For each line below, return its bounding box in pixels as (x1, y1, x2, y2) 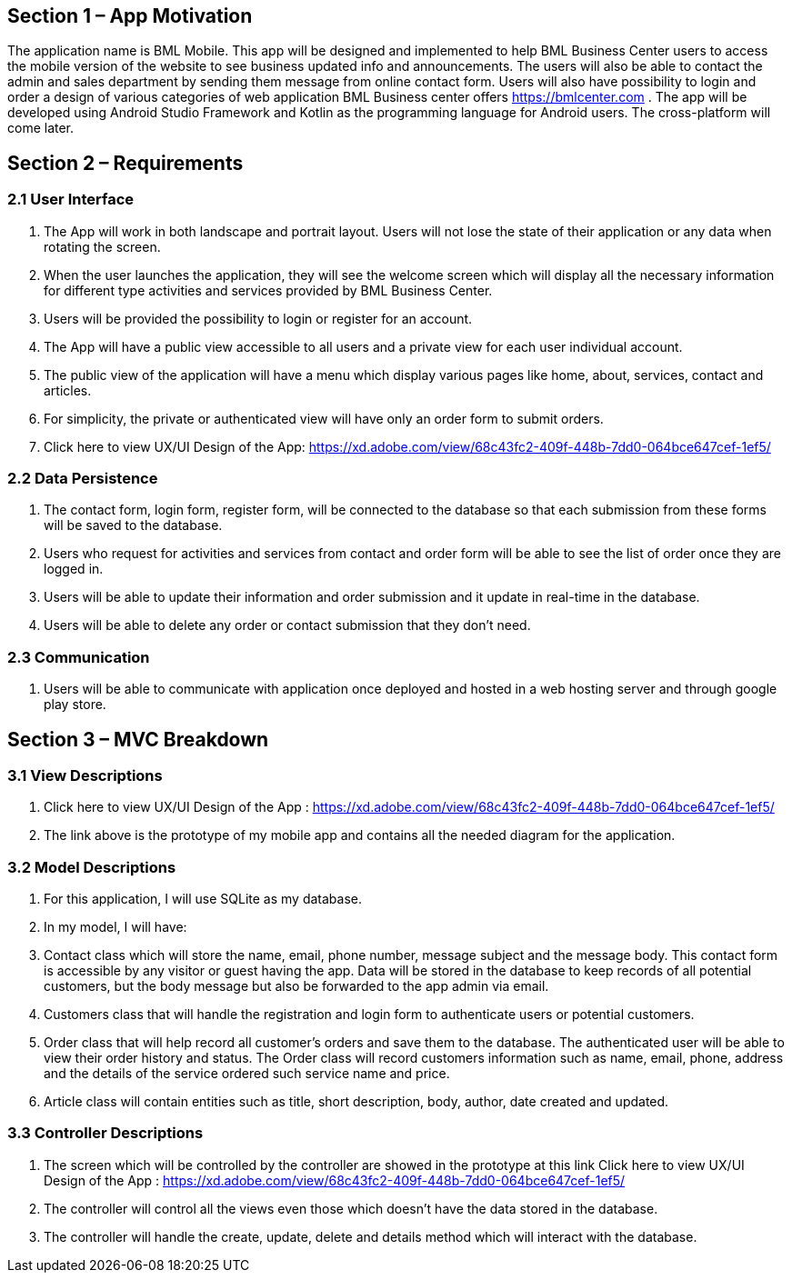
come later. (7, 120, 75, 136)
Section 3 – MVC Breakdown (7, 727, 269, 751)
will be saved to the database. (44, 517, 223, 534)
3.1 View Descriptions (7, 765, 163, 785)
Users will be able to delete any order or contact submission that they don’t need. (44, 617, 531, 634)
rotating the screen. (44, 238, 161, 255)
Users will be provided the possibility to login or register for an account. (44, 310, 473, 326)
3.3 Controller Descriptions (7, 1124, 204, 1143)
